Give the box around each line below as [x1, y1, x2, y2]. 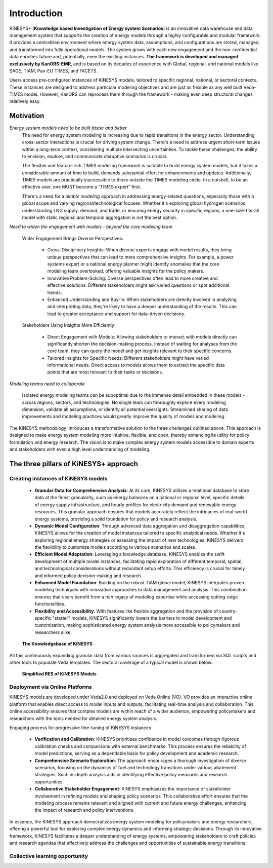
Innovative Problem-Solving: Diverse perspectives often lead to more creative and [47, 275, 218, 281]
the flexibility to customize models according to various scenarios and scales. [34, 544, 197, 550]
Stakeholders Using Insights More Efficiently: [22, 322, 116, 328]
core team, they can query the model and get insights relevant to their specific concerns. [47, 348, 233, 354]
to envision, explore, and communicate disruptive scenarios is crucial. [22, 153, 168, 159]
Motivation [9, 111, 44, 120]
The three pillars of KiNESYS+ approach [9, 459, 139, 468]
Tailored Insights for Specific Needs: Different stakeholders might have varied [47, 355, 209, 361]
